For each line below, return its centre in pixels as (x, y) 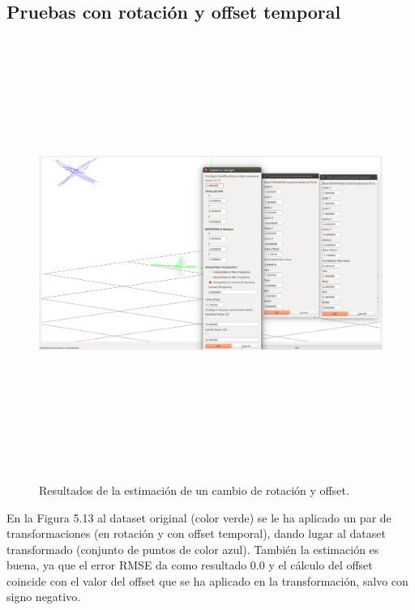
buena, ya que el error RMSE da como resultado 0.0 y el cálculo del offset (190, 565)
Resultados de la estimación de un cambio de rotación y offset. (194, 490)
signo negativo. (44, 597)
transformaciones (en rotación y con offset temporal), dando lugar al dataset (196, 533)
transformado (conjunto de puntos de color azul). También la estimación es (193, 549)
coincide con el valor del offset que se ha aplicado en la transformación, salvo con (207, 580)
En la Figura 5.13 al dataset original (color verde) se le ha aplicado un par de (199, 517)
